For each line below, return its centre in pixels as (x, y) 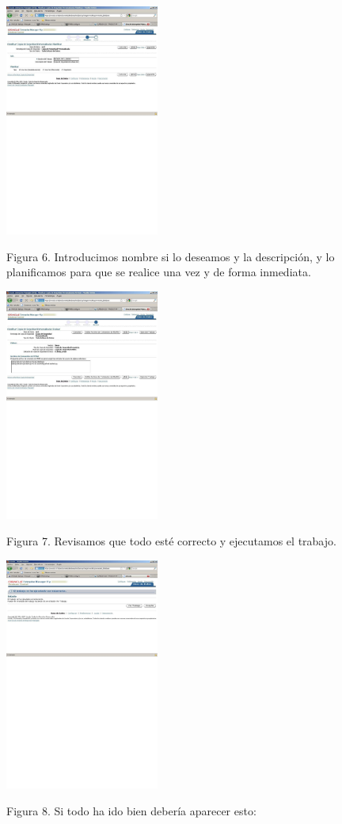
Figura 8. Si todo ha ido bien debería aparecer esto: (131, 810)
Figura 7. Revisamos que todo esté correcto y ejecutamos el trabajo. (171, 541)
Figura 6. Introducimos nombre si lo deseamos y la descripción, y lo (171, 256)
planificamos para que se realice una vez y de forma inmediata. (159, 272)
